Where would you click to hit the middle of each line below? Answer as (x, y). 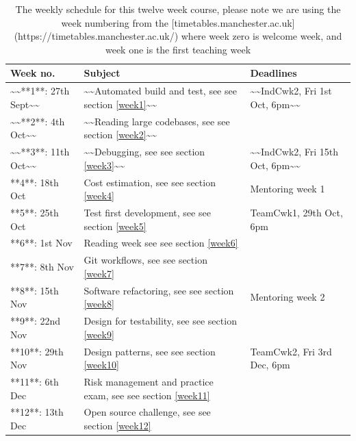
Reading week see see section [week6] (161, 243)
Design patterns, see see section (150, 351)
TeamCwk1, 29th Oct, (296, 212)
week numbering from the (115, 22)
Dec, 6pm (270, 365)
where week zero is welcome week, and (262, 36)
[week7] (99, 273)
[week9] (99, 334)
